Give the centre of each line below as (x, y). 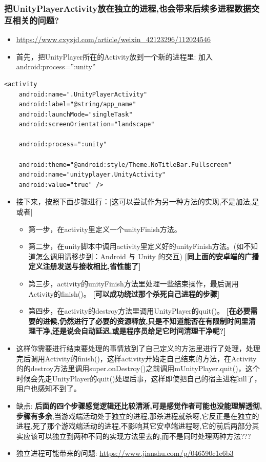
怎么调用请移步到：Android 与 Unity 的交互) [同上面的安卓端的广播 (147, 256)
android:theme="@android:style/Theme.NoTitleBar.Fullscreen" (125, 165)
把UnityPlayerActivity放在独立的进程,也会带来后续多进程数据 (128, 8)
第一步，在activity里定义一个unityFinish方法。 (105, 229)
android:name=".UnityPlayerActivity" (83, 94)
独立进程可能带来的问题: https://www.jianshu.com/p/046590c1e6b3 (125, 453)
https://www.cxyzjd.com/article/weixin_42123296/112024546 (114, 39)
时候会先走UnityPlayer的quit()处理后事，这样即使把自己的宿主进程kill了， (139, 378)
